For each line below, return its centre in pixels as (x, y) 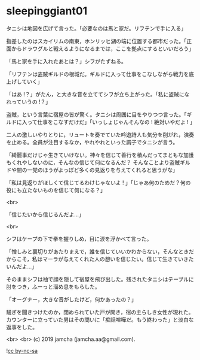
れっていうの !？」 (29, 102)
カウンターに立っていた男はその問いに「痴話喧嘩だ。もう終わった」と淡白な (100, 319)
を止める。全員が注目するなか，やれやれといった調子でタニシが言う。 (92, 142)
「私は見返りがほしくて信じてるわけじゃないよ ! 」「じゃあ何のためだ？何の (99, 182)
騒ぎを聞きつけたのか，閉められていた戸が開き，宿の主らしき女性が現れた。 (100, 312)
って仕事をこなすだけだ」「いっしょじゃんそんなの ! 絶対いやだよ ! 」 (111, 122)
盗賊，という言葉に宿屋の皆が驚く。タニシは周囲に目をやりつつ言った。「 (96, 114)
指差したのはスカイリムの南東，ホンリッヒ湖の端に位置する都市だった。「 (96, 41)
